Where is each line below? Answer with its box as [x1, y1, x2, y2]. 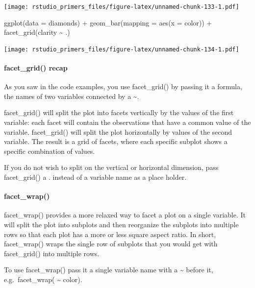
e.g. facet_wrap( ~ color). [4, 274, 82, 284]
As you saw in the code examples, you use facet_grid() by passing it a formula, [4, 81, 242, 92]
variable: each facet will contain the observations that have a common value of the [4, 117, 251, 127]
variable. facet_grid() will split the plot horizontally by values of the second [4, 126, 232, 137]
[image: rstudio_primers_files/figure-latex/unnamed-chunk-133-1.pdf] [4, 3, 239, 10]
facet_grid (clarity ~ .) [4, 27, 70, 37]
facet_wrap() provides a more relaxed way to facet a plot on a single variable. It [4, 210, 246, 220]
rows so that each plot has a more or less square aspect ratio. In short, [4, 229, 216, 239]
